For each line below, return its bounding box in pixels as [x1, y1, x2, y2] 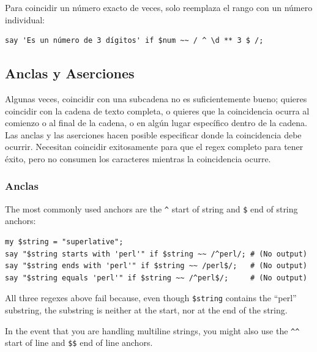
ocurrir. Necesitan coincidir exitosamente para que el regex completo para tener [5, 140, 304, 153]
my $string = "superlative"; [5, 238, 124, 247]
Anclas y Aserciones [5, 64, 135, 83]
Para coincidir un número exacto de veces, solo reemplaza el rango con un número [5, 1, 313, 13]
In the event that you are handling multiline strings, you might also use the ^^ [5, 324, 300, 337]
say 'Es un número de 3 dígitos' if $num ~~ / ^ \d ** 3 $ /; [5, 36, 264, 45]
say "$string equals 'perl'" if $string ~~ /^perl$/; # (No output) [5, 273, 307, 282]
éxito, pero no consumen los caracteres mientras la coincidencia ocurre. [5, 152, 271, 165]
